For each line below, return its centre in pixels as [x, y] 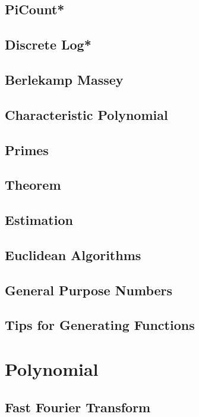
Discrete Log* [48, 44]
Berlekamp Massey [64, 79]
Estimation [39, 220]
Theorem [33, 185]
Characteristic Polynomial [86, 114]
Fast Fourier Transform [78, 407]
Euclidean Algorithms [73, 254]
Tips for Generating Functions [100, 325]
